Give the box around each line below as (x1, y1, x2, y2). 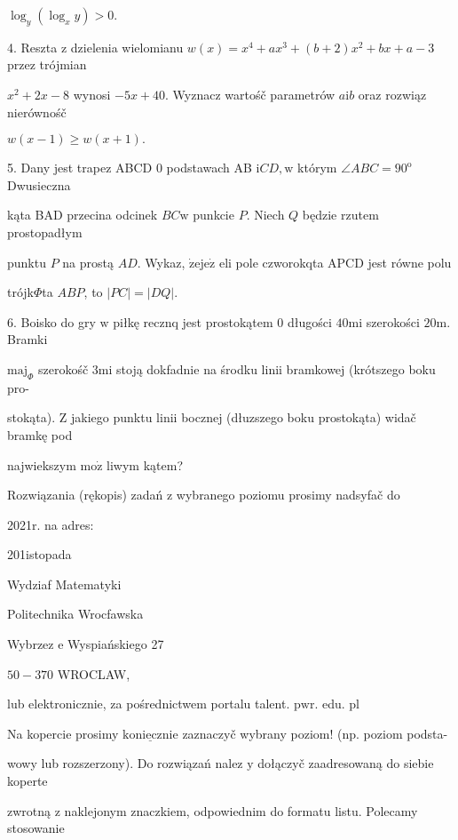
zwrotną (7, 801, 51, 820)
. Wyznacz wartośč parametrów (165, 84, 336, 103)
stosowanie (7, 819, 65, 837)
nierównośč (7, 102, 67, 121)
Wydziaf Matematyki (7, 574, 122, 593)
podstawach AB (166, 158, 252, 177)
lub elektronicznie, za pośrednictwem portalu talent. (7, 694, 290, 713)
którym (297, 158, 337, 177)
